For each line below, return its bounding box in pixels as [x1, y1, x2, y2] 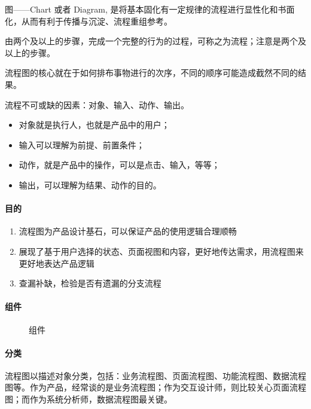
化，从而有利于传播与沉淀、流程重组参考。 [5, 14, 172, 27]
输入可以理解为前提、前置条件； [19, 138, 145, 151]
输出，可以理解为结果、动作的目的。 [19, 178, 161, 191]
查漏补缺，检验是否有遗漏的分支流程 [19, 277, 161, 289]
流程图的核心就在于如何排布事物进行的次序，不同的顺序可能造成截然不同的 [5, 66, 298, 79]
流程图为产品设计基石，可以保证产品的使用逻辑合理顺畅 [19, 225, 237, 237]
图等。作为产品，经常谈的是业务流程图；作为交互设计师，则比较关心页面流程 [5, 381, 306, 393]
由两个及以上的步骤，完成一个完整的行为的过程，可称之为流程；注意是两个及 [5, 35, 306, 47]
